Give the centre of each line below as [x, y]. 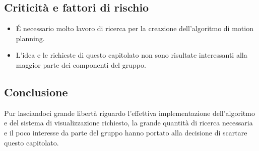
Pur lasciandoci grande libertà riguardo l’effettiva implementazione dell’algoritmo [129, 113]
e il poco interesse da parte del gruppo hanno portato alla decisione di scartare [126, 132]
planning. [30, 38]
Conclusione [36, 92]
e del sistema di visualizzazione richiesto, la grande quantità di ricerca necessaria [128, 123]
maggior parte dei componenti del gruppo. [81, 64]
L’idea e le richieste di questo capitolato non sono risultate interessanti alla [132, 55]
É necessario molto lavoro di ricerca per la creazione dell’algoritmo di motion [135, 28]
